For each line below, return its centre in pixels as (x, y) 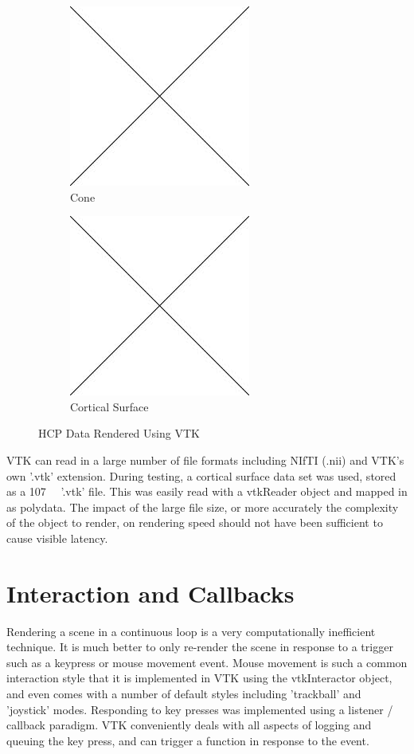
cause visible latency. (57, 538)
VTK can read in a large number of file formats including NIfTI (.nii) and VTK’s (205, 459)
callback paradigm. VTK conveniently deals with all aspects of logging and (189, 725)
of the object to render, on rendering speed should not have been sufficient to (195, 522)
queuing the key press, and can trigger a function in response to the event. (188, 740)
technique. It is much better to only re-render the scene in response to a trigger (200, 647)
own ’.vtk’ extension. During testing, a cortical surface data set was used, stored (201, 475)
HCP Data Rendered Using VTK (119, 433)
